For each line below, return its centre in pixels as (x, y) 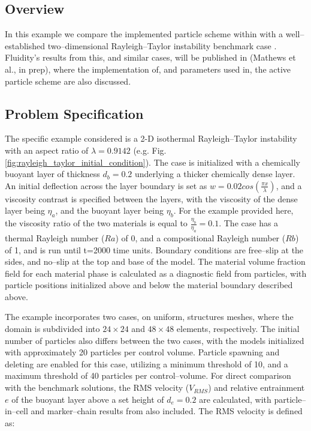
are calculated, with (235, 399)
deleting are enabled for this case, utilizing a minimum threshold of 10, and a (147, 363)
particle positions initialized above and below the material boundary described (149, 285)
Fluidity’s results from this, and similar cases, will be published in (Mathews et (150, 57)
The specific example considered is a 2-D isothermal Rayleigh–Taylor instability (151, 138)
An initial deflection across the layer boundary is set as (106, 185)
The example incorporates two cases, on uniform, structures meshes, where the (149, 317)
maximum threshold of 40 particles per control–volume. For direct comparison (148, 375)
